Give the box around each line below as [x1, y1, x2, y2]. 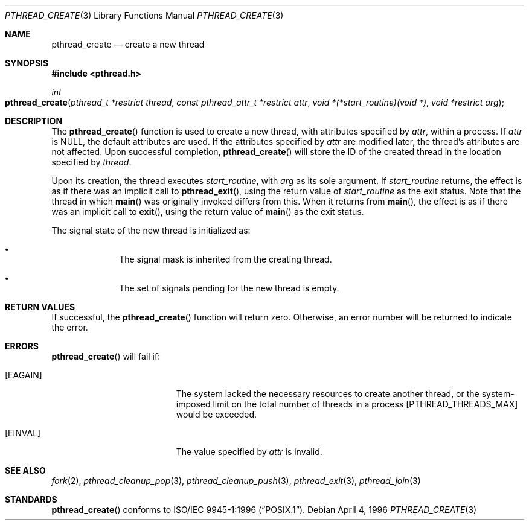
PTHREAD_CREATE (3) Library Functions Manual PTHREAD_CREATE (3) [5, 10, 284, 21]
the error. [51, 322, 88, 332]
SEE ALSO [5, 465, 46, 476]
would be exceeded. [176, 409, 257, 419]
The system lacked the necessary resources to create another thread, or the [176, 389, 479, 399]
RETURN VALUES [5, 302, 75, 312]
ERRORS [5, 341, 39, 351]
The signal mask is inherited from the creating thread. [119, 254, 332, 264]
